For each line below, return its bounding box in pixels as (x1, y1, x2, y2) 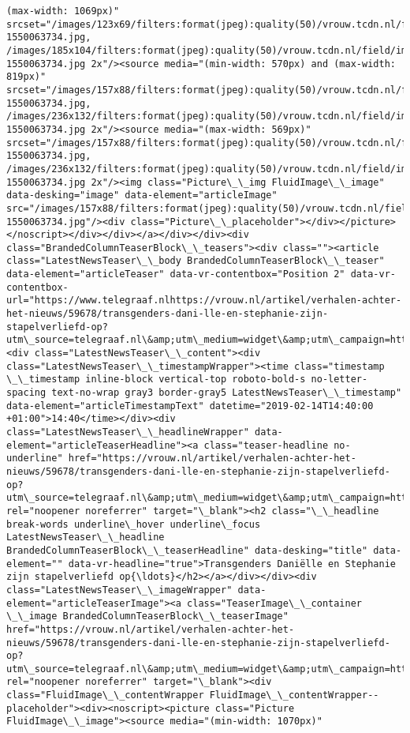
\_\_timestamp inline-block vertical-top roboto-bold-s (6, 374, 306, 385)
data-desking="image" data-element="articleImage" (6, 190, 278, 201)
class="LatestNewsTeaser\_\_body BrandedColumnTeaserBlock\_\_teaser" (6, 255, 385, 267)
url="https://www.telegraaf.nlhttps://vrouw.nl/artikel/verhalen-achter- (6, 295, 402, 306)
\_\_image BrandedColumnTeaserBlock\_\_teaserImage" (6, 611, 289, 622)
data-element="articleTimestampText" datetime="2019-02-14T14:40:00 (6, 400, 374, 412)
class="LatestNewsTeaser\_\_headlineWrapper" (6, 427, 249, 438)
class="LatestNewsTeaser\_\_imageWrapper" (6, 584, 233, 596)
